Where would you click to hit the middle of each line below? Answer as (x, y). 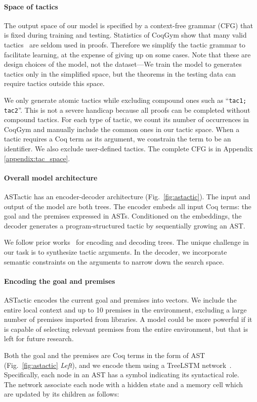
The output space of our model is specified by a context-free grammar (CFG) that (128, 25)
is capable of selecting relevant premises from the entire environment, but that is (126, 329)
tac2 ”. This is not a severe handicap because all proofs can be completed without (127, 110)
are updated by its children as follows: (62, 394)
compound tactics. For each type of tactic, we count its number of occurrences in (127, 119)
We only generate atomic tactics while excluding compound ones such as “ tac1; (125, 100)
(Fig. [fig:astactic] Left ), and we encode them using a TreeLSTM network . (118, 365)
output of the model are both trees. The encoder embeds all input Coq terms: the (128, 206)
